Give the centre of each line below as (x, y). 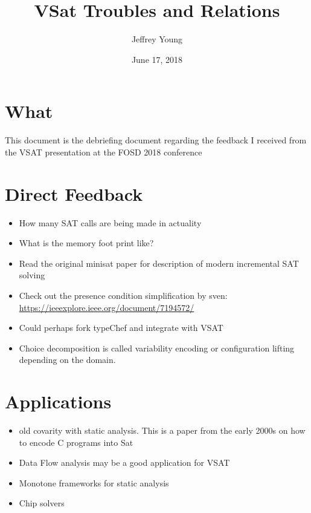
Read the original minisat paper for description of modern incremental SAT (159, 263)
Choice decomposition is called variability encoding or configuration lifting (157, 348)
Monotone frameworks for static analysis (94, 482)
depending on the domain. (67, 360)
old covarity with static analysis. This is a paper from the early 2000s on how (162, 430)
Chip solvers (42, 503)
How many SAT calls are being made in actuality (110, 222)
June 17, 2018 (157, 59)
